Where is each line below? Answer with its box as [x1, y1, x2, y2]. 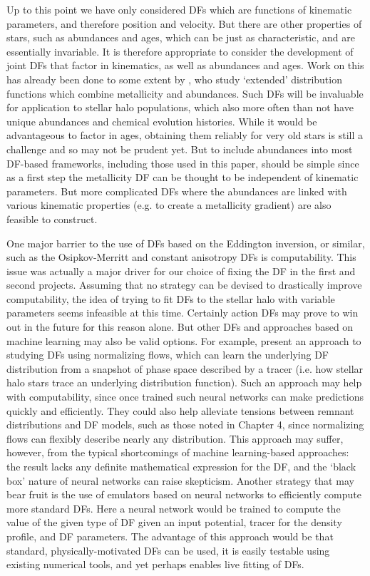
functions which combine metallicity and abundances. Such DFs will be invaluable [6, 86, 364, 101]
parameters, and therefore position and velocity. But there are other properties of [6, 16, 362, 31]
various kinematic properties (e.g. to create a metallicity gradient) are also [6, 197, 332, 212]
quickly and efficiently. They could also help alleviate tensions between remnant [6, 403, 354, 418]
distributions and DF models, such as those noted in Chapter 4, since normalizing [6, 417, 364, 432]
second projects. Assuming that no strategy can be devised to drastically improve [6, 277, 362, 292]
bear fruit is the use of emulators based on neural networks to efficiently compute [6, 487, 361, 502]
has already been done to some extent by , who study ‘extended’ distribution [6, 71, 342, 86]
